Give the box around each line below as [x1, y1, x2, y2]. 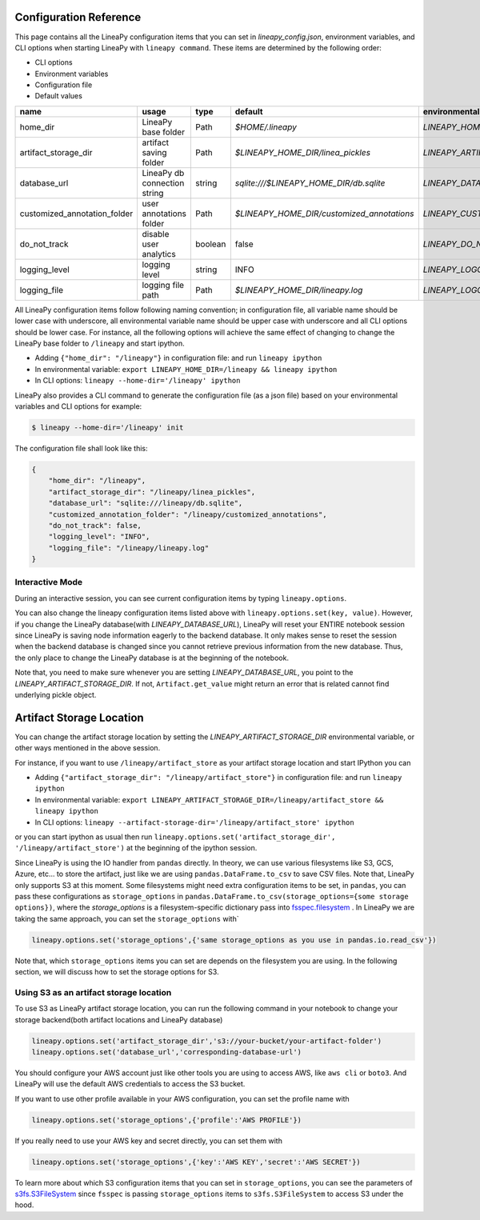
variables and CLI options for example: [14, 401, 142, 411]
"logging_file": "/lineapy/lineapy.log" [48, 543, 210, 552]
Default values [34, 91, 83, 101]
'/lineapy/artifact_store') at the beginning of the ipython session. [14, 843, 258, 853]
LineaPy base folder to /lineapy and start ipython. [14, 338, 186, 348]
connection [142, 177, 185, 188]
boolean [194, 238, 226, 250]
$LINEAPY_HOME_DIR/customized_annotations [234, 208, 414, 219]
